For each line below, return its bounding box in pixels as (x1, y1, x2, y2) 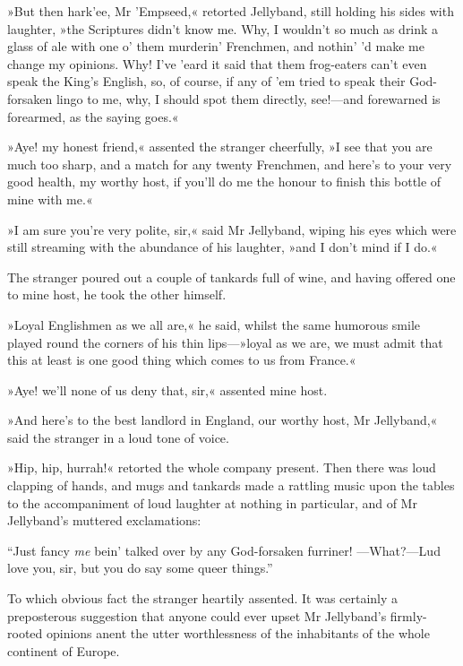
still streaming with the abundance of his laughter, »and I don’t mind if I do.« (7, 238, 438, 256)
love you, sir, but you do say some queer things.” (7, 558, 273, 577)
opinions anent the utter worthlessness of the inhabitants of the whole (46, 624, 430, 643)
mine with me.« (7, 189, 93, 208)
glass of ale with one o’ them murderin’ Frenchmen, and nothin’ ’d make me (7, 37, 424, 56)
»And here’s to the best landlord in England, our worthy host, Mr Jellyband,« (7, 411, 438, 429)
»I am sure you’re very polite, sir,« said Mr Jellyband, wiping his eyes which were (7, 220, 457, 238)
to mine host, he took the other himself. (7, 285, 227, 304)
